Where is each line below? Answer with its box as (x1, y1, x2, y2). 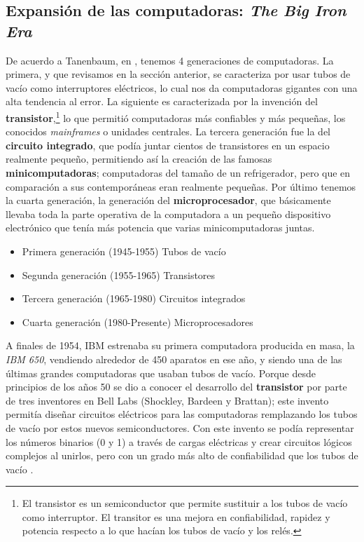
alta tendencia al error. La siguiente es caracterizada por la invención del (6, 94, 318, 109)
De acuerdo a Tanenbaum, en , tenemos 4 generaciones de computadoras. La (6, 53, 334, 67)
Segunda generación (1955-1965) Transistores (22, 267, 216, 282)
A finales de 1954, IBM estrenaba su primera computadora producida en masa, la (6, 338, 355, 353)
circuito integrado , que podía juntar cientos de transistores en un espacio (6, 137, 330, 152)
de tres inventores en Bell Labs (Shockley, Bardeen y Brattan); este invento (6, 393, 329, 407)
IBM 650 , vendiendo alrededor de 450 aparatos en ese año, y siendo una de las (6, 351, 342, 366)
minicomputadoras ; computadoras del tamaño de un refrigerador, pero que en (6, 165, 351, 179)
